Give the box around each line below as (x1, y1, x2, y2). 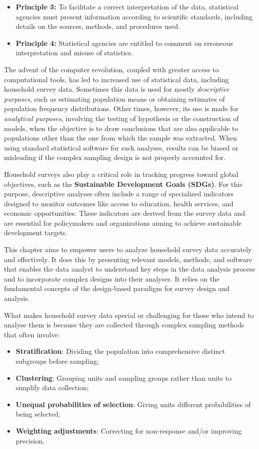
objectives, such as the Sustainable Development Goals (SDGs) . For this (4, 178, 243, 189)
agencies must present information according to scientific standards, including (15, 11, 253, 21)
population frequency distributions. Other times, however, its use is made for (4, 103, 239, 114)
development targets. (4, 227, 68, 238)
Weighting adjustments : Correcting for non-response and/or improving (15, 425, 242, 436)
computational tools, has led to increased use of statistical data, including (4, 74, 229, 84)
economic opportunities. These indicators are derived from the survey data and (4, 208, 245, 218)
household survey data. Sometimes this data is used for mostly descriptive (4, 84, 230, 94)
